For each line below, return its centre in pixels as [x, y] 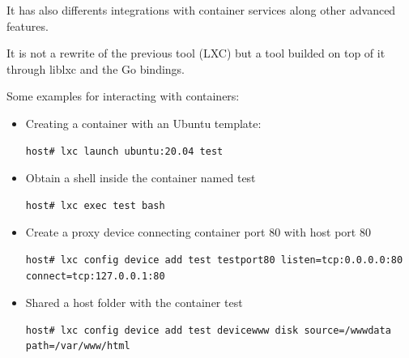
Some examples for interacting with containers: [123, 96]
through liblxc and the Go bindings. [96, 68]
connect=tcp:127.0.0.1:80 [95, 276]
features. [28, 26]
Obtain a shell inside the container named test [141, 178]
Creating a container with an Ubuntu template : [143, 123]
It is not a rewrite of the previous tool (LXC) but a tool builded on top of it [196, 53]
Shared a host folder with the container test [134, 303]
